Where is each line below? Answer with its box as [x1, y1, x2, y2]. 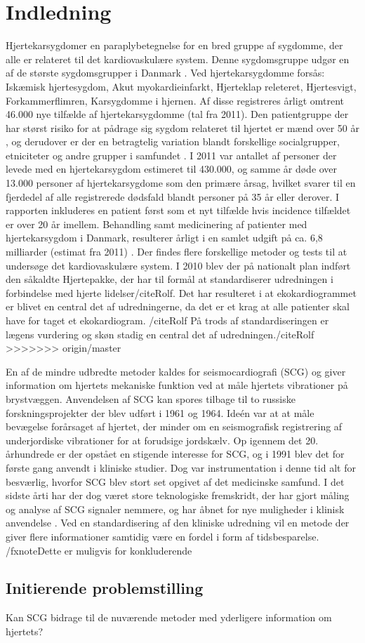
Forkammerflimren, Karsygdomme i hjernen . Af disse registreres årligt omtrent [6, 93, 345, 107]
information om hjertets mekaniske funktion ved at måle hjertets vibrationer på [6, 378, 348, 392]
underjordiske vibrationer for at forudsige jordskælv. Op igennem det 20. [6, 432, 319, 447]
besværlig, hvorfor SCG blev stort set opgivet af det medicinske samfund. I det [6, 474, 345, 489]
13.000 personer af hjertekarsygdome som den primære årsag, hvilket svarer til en [6, 175, 356, 190]
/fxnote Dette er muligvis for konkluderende [6, 543, 192, 557]
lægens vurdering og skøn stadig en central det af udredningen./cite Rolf [6, 326, 314, 341]
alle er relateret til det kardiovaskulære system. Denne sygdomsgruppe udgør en [6, 51, 350, 66]
